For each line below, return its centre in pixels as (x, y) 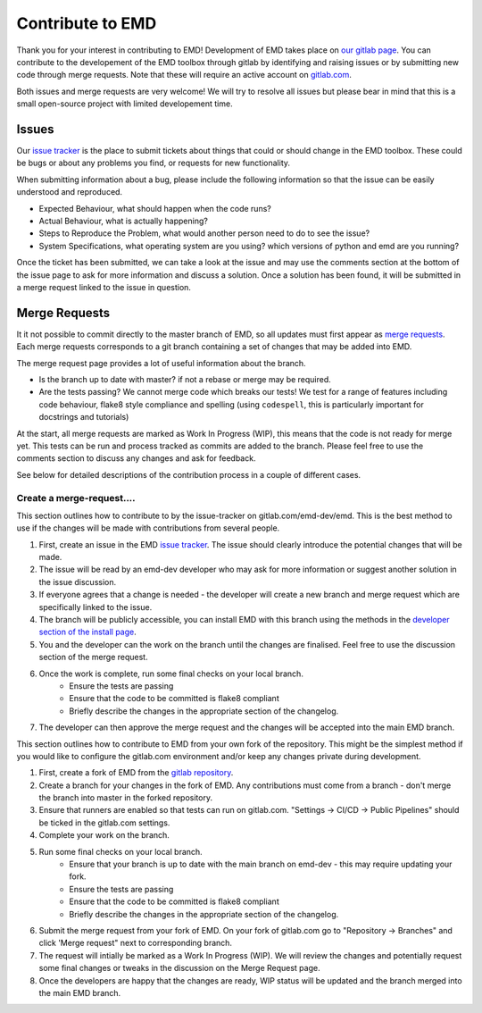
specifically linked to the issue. (96, 607)
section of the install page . (88, 632)
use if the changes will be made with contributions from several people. (148, 528)
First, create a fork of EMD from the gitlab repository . (136, 773)
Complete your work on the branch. (104, 835)
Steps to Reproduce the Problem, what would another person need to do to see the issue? (204, 233)
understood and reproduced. (70, 192)
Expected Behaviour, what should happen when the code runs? (155, 208)
